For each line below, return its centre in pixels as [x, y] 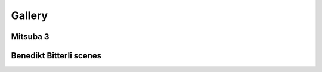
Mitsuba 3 [30, 37]
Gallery [29, 15]
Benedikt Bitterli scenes [56, 56]
